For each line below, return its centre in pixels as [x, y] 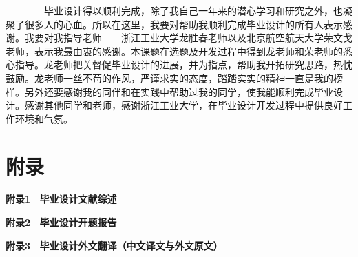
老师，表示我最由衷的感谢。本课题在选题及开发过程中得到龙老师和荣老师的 [174, 51]
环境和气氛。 [44, 118]
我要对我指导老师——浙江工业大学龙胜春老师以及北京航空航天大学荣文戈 [188, 38]
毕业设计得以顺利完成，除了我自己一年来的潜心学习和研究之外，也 [193, 10]
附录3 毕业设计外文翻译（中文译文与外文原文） [114, 245]
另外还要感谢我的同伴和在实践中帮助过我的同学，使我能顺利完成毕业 [179, 91]
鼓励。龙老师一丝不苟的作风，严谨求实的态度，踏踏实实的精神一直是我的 [169, 78]
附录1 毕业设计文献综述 [61, 199]
